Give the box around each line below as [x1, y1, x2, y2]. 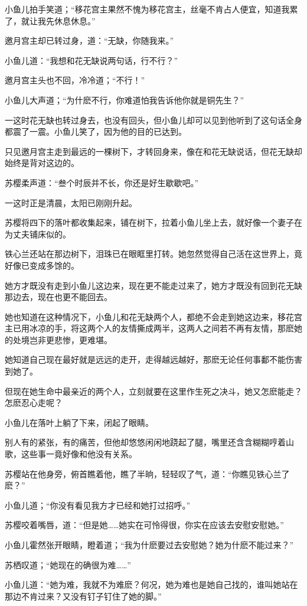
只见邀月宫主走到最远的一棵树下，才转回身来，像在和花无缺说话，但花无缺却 [5, 145, 302, 157]
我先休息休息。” [37, 14, 96, 27]
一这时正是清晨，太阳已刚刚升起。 [5, 196, 137, 208]
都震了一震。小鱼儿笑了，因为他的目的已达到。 [5, 125, 187, 138]
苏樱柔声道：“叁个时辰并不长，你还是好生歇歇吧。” [5, 176, 199, 188]
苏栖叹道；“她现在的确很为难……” [5, 558, 131, 571]
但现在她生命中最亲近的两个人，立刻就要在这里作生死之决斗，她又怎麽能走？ [5, 385, 302, 397]
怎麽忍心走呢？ [5, 396, 63, 409]
